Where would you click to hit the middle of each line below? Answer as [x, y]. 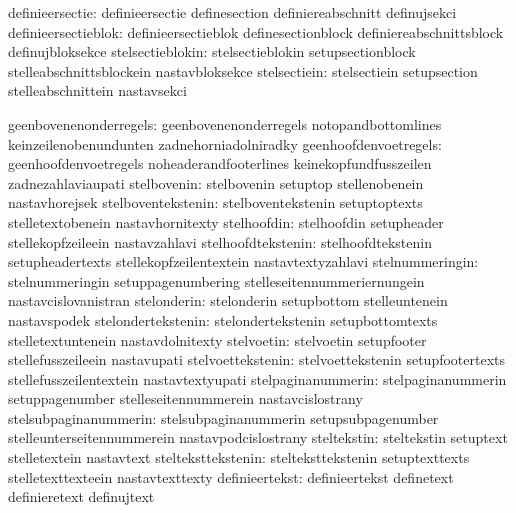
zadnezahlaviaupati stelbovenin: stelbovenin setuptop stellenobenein [216, 182]
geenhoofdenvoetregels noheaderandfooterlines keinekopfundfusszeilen [220, 163]
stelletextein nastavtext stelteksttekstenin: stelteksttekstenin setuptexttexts [239, 457]
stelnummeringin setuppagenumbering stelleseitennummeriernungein [216, 280]
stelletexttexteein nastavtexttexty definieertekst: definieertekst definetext [231, 476]
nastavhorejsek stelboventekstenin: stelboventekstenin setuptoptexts [215, 202]
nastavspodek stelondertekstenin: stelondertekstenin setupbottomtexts [223, 319]
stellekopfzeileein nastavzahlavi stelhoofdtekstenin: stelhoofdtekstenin [220, 241]
